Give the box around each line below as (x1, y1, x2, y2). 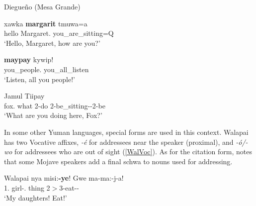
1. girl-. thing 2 (4, 182, 50, 193)
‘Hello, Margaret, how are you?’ (4, 37, 100, 48)
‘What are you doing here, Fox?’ (4, 110, 102, 120)
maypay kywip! (4, 54, 54, 65)
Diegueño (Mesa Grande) (4, 1, 81, 11)
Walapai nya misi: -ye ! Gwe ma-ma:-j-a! (4, 173, 124, 183)
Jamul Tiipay (4, 91, 45, 101)
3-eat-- (59, 182, 79, 193)
